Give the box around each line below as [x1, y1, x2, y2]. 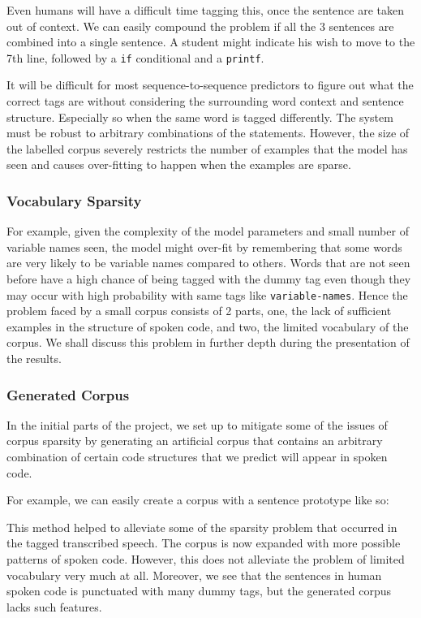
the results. [6, 350, 62, 367]
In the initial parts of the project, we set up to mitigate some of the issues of [6, 416, 388, 433]
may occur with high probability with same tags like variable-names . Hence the [6, 286, 408, 303]
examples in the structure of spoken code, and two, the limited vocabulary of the [6, 318, 409, 335]
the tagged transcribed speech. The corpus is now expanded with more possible [6, 534, 401, 551]
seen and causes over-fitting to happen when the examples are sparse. [6, 156, 351, 173]
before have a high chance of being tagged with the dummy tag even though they [6, 270, 411, 287]
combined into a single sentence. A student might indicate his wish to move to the [6, 33, 415, 50]
